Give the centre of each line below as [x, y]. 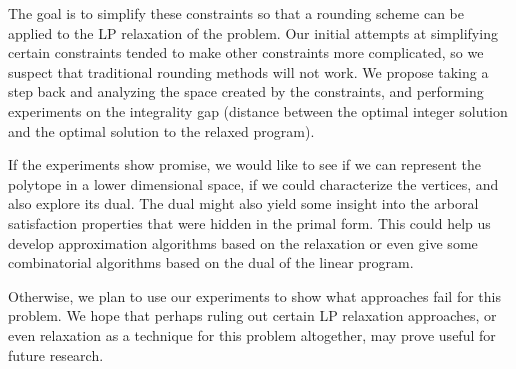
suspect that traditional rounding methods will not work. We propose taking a [248, 71]
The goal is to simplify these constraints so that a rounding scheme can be [236, 13]
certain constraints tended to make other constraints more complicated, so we [246, 52]
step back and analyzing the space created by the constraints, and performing [246, 91]
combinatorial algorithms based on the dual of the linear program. [211, 262]
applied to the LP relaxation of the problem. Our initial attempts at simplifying [253, 32]
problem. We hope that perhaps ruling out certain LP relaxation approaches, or [252, 315]
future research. [56, 354]
